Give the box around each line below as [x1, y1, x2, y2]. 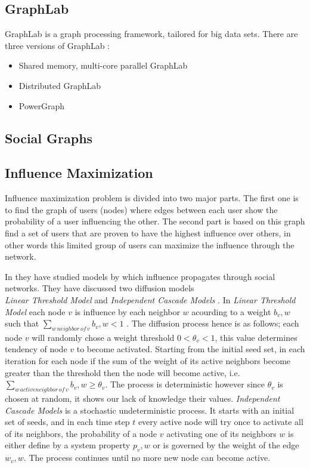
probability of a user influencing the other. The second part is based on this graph [5, 215, 305, 227]
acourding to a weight [191, 305, 271, 318]
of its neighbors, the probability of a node [5, 427, 157, 439]
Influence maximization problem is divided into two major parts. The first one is [5, 192, 299, 204]
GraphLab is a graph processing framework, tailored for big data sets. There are [5, 27, 298, 40]
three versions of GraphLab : [5, 39, 110, 51]
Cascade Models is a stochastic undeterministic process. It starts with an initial [5, 404, 294, 416]
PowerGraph [18, 99, 65, 112]
